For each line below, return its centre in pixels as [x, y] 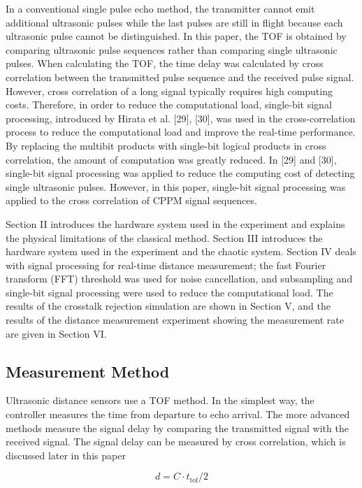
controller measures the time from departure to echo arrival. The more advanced [178, 414]
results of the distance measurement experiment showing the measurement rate [175, 320]
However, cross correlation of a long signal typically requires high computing [169, 91]
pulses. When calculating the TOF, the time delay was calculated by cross [165, 63]
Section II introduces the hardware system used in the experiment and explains [175, 223]
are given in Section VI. [56, 333]
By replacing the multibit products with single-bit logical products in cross [166, 145]
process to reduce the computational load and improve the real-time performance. [181, 132]
